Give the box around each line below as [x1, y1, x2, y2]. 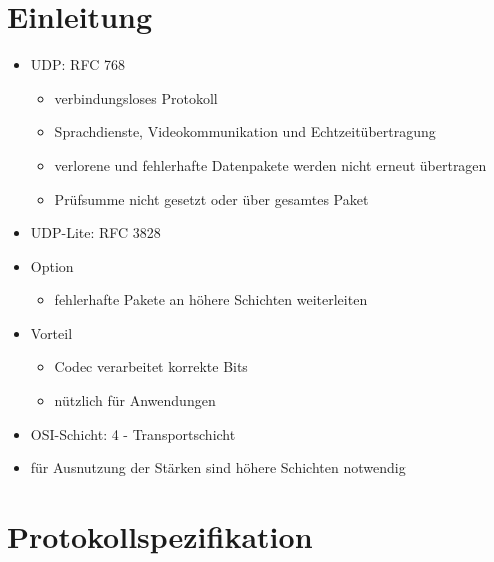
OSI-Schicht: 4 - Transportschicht [30, 423, 236, 444]
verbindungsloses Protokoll [54, 87, 218, 108]
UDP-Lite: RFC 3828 [30, 222, 161, 243]
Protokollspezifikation [7, 516, 313, 557]
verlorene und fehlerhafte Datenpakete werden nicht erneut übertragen [54, 154, 487, 175]
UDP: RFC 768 [30, 54, 125, 75]
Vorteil [30, 322, 73, 343]
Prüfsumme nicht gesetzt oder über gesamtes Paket [54, 188, 369, 209]
